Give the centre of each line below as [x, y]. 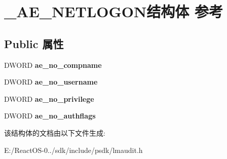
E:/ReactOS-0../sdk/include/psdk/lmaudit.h [73, 150]
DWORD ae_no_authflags [50, 116]
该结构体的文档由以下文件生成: [55, 132]
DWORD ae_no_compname [53, 65]
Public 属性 [34, 43]
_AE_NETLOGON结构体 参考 [113, 11]
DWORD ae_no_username [51, 82]
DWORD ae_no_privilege [49, 98]
